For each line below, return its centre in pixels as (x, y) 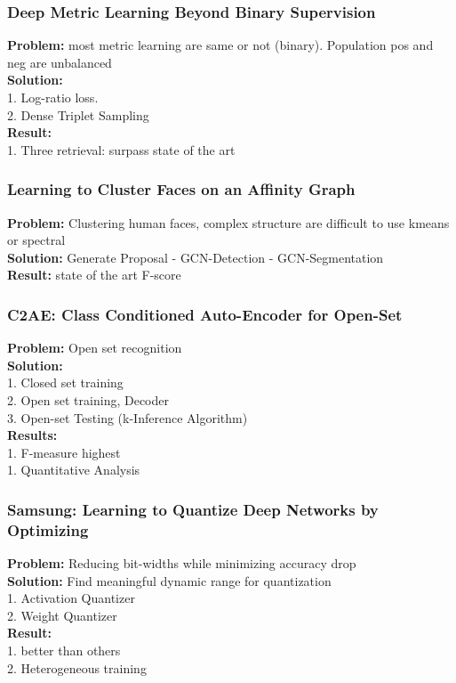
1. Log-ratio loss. (53, 97)
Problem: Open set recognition (95, 348)
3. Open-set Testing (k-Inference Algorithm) (128, 417)
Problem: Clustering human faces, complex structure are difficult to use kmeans (228, 222)
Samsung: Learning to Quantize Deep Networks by (193, 509)
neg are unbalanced (60, 62)
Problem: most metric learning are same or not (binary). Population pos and (220, 45)
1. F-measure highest (64, 452)
